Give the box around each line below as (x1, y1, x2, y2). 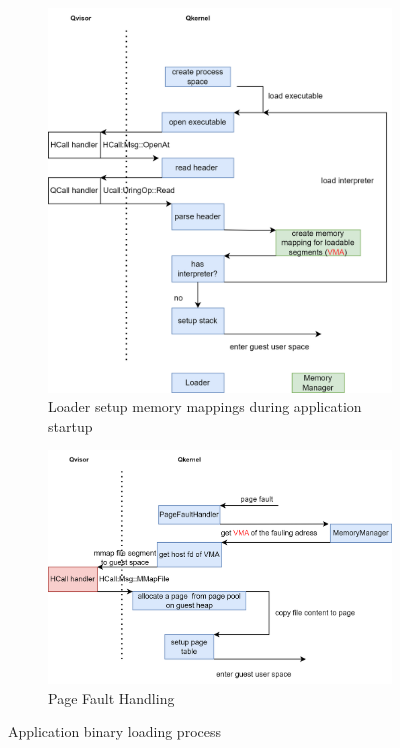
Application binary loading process (8, 721, 221, 742)
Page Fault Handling (48, 687, 175, 708)
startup (48, 415, 93, 436)
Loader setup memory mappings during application (48, 396, 362, 417)
